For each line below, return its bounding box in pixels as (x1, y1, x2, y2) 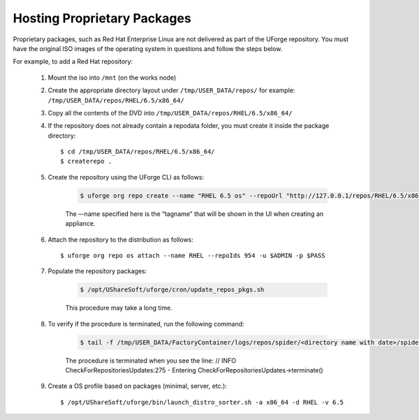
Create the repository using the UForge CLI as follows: (47, 173, 205, 181)
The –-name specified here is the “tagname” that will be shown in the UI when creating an (65, 210, 324, 218)
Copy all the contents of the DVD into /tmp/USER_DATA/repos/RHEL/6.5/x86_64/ (47, 108, 293, 117)
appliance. (65, 219, 96, 228)
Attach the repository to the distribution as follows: (47, 235, 193, 244)
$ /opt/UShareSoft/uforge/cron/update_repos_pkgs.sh (80, 286, 265, 294)
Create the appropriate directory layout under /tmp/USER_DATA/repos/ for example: (47, 86, 295, 94)
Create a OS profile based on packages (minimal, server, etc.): (47, 382, 227, 391)
